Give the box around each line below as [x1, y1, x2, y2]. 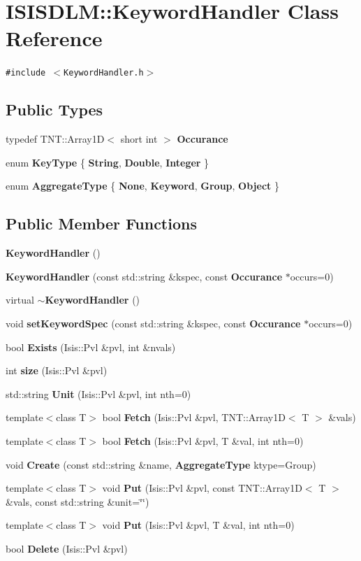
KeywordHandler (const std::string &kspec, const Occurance [6, 269, 283, 283]
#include [6, 68, 46, 78]
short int [120, 132, 158, 146]
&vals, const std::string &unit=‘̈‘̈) [6, 494, 149, 509]
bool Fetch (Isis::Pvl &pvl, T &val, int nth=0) [102, 433, 304, 448]
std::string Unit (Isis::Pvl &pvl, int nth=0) [6, 386, 191, 401]
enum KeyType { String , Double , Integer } [6, 155, 209, 169]
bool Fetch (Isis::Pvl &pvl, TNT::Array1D [102, 410, 286, 425]
